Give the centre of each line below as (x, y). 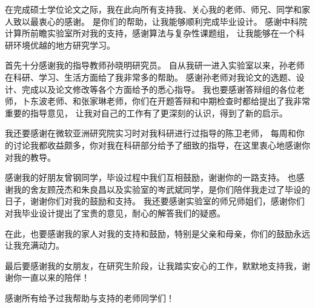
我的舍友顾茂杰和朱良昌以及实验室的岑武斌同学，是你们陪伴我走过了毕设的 (161, 189)
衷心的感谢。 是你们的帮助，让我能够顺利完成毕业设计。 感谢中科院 (173, 21)
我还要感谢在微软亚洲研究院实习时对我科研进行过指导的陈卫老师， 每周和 (151, 133)
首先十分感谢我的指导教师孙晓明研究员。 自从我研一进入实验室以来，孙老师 (155, 65)
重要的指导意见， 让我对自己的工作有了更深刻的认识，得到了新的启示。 (146, 112)
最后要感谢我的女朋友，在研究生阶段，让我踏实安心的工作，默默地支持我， (153, 265)
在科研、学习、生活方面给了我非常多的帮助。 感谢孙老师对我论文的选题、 (151, 77)
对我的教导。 (30, 157)
